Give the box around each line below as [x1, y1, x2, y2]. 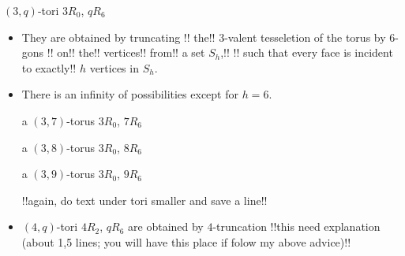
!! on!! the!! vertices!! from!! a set [47, 44, 205, 61]
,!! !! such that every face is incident [220, 44, 393, 61]
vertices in [89, 59, 139, 76]
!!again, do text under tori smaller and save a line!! [21, 191, 268, 208]
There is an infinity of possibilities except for [21, 86, 238, 102]
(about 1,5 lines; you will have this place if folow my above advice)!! [21, 233, 351, 250]
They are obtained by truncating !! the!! [21, 28, 216, 45]
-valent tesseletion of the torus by [224, 28, 386, 45]
